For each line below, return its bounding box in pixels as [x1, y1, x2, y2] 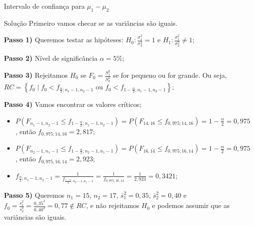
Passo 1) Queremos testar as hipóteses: [4, 35, 124, 45]
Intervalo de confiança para [4, 1, 85, 11]
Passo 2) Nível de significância [4, 53, 98, 63]
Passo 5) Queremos [4, 190, 65, 200]
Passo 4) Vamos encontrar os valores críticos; [4, 99, 142, 109]
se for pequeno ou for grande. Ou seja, [113, 70, 227, 80]
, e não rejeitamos [86, 200, 139, 210]
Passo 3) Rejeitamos [4, 70, 68, 80]
